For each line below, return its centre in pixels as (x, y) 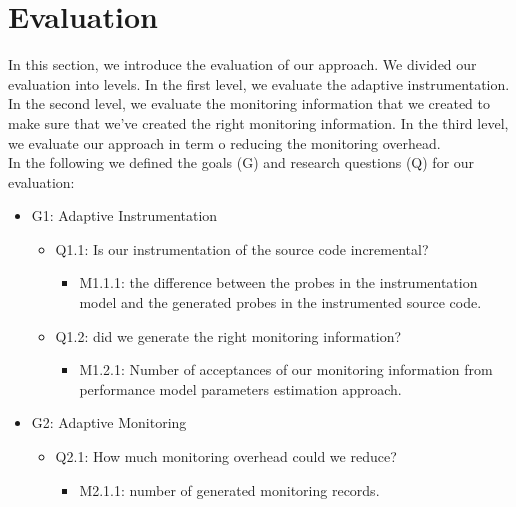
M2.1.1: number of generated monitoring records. (229, 489)
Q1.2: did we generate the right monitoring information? (228, 335)
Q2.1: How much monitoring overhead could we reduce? (226, 456)
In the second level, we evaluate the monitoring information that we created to (249, 103)
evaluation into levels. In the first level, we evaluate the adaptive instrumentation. (259, 83)
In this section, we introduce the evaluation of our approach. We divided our (242, 64)
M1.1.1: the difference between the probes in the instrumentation (278, 282)
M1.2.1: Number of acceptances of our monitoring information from (286, 369)
